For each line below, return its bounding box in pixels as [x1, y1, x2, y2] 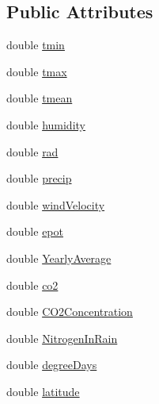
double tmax [6, 63, 67, 79]
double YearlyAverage [6, 249, 112, 266]
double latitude [6, 383, 80, 399]
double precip [6, 170, 72, 187]
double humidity [6, 116, 85, 133]
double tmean [6, 90, 73, 106]
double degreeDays [6, 356, 97, 373]
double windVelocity [6, 196, 105, 213]
